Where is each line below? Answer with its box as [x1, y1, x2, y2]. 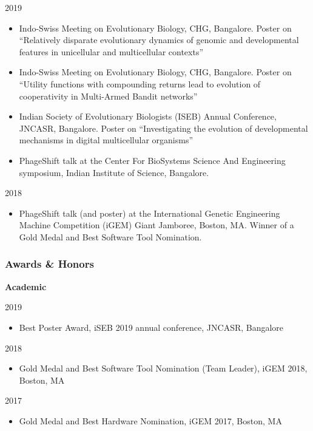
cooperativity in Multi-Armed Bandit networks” [19, 89, 198, 102]
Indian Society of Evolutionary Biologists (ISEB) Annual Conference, [19, 110, 277, 123]
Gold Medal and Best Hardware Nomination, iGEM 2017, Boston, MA [19, 414, 282, 427]
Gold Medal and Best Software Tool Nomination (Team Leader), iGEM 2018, [19, 362, 308, 375]
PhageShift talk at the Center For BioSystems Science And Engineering [19, 154, 286, 166]
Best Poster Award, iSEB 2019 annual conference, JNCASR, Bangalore [19, 321, 284, 333]
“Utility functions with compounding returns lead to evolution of [19, 77, 261, 90]
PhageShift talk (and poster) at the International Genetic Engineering [19, 206, 280, 219]
